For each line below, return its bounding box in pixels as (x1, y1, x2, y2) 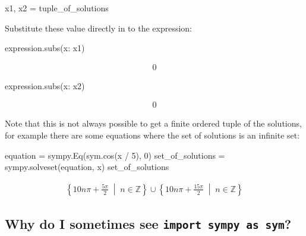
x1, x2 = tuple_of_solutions (5, 2, 109, 14)
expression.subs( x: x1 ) (5, 42, 85, 54)
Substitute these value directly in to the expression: (5, 21, 192, 34)
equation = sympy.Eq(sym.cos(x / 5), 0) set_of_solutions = (5, 149, 225, 161)
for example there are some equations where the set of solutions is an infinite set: (5, 129, 300, 141)
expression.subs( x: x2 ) (5, 79, 85, 92)
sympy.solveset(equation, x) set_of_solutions (5, 161, 169, 173)
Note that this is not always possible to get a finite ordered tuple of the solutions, (5, 117, 302, 130)
